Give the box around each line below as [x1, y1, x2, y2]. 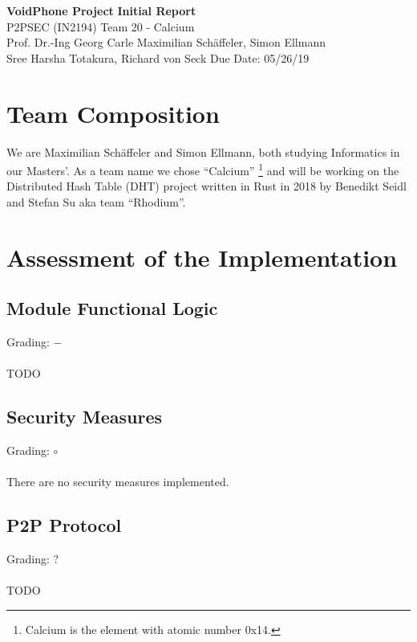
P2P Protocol [6, 513, 122, 538]
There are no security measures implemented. [6, 473, 229, 490]
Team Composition [6, 96, 220, 129]
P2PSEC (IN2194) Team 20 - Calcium [6, 18, 195, 35]
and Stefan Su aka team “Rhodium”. [6, 193, 186, 210]
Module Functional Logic [6, 296, 218, 321]
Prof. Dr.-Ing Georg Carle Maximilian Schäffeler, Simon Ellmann [6, 34, 326, 51]
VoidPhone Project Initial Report [6, 2, 196, 18]
